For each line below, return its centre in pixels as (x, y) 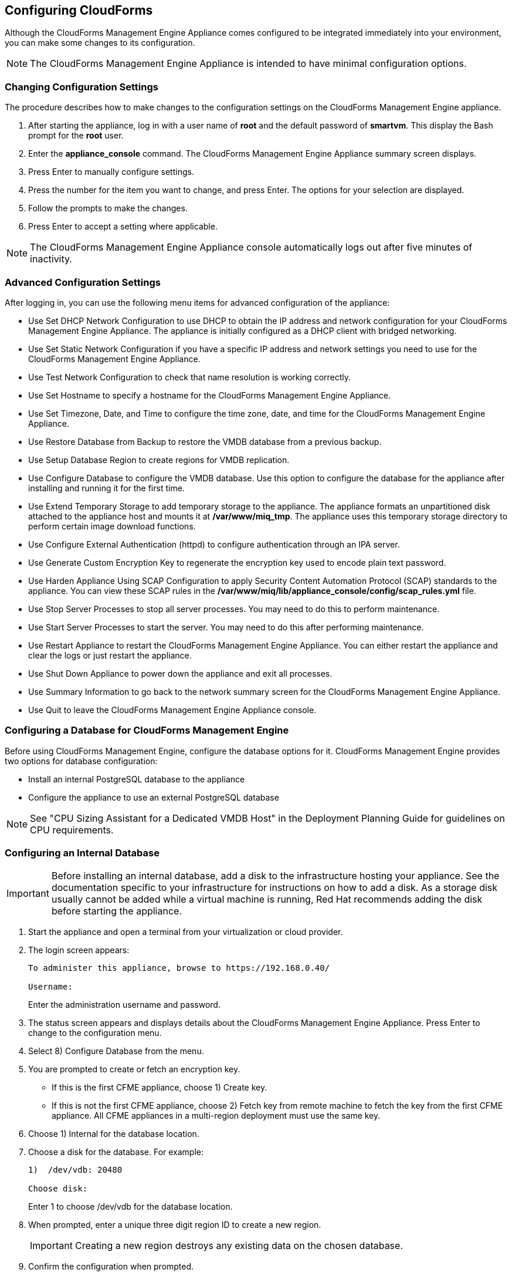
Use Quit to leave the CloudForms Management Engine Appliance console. (172, 710)
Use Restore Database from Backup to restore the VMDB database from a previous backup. (205, 441)
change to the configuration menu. (95, 1033)
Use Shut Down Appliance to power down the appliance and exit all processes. (180, 673)
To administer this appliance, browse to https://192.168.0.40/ (179, 968)
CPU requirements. (72, 830)
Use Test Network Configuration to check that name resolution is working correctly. (190, 377)
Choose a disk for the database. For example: (116, 1152)
